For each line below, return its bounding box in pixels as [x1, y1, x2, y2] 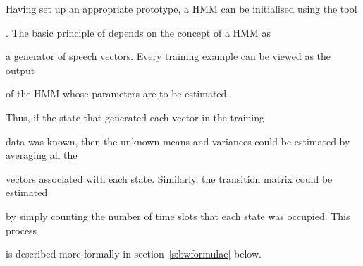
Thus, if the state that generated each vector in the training [6, 109, 264, 124]
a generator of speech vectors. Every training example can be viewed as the [6, 49, 331, 64]
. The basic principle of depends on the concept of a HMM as [6, 25, 271, 40]
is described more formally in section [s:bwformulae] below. [6, 246, 262, 261]
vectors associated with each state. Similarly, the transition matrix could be [6, 171, 333, 186]
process [6, 222, 37, 237]
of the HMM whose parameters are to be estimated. [6, 86, 230, 101]
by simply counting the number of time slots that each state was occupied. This [6, 208, 350, 223]
